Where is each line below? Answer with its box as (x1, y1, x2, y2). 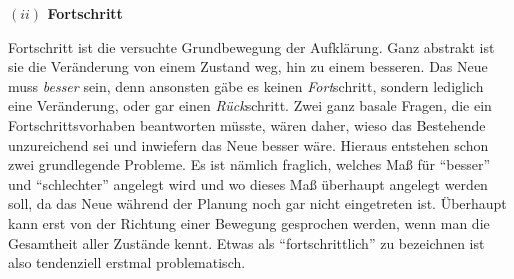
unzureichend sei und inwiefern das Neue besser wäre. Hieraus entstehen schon (8, 134, 489, 155)
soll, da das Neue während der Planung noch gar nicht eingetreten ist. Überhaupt (8, 193, 507, 214)
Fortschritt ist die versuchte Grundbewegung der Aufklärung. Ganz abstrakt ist (8, 36, 495, 57)
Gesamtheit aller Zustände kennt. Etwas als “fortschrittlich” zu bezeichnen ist (8, 232, 485, 253)
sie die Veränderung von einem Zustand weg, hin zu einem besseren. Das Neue (8, 56, 488, 77)
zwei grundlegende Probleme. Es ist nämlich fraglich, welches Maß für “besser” (8, 154, 490, 175)
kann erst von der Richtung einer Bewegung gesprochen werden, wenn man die (8, 212, 490, 233)
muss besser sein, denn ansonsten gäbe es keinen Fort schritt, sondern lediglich (8, 75, 484, 96)
